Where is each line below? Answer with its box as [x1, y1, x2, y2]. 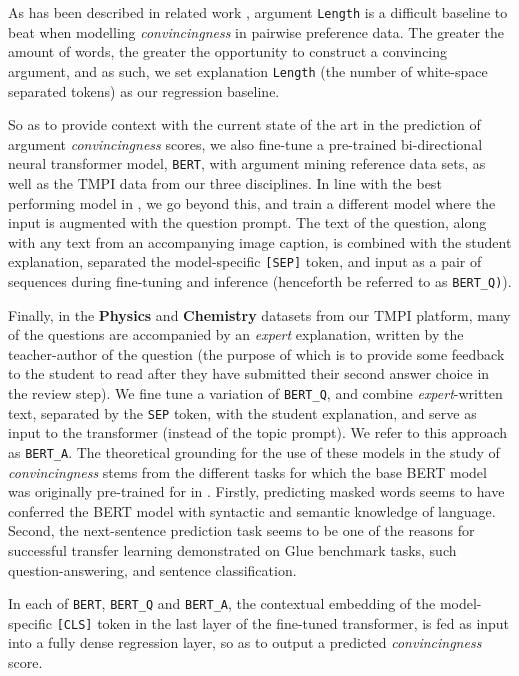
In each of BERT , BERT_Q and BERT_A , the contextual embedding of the [8, 593, 436, 614]
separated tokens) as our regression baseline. [8, 80, 280, 101]
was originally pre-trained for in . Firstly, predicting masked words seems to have [8, 481, 505, 502]
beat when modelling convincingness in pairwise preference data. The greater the [8, 21, 505, 42]
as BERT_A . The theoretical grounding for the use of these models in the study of [8, 441, 500, 462]
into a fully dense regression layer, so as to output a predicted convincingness [8, 632, 482, 653]
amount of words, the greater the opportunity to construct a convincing [8, 41, 448, 62]
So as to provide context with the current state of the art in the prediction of [8, 114, 481, 135]
